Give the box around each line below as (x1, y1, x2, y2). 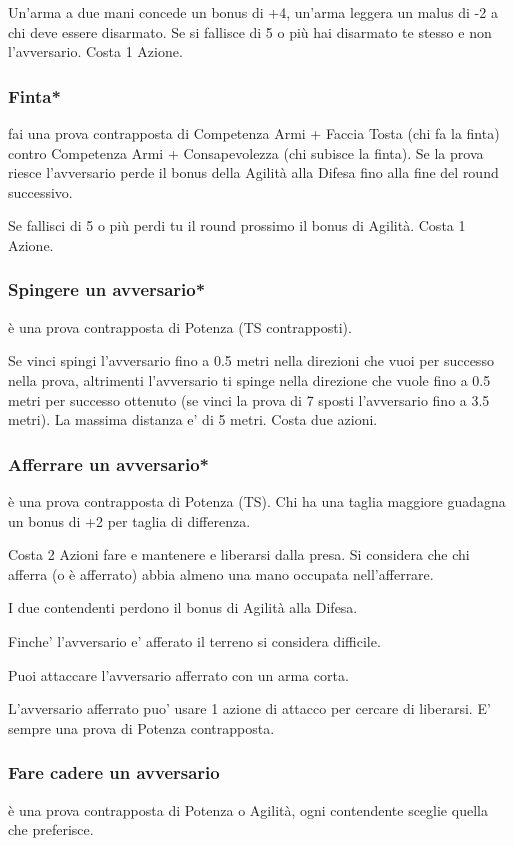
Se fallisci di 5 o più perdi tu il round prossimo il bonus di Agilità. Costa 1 (8, 215, 466, 236)
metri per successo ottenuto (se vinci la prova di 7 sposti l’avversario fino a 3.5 (8, 389, 490, 410)
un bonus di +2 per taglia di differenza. (8, 510, 251, 531)
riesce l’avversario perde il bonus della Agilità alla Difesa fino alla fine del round (8, 162, 499, 183)
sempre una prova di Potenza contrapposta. (8, 717, 275, 738)
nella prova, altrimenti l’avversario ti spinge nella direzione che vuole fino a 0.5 (8, 369, 491, 390)
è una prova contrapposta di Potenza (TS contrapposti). (8, 316, 352, 337)
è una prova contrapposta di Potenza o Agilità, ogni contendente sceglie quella (8, 799, 488, 820)
